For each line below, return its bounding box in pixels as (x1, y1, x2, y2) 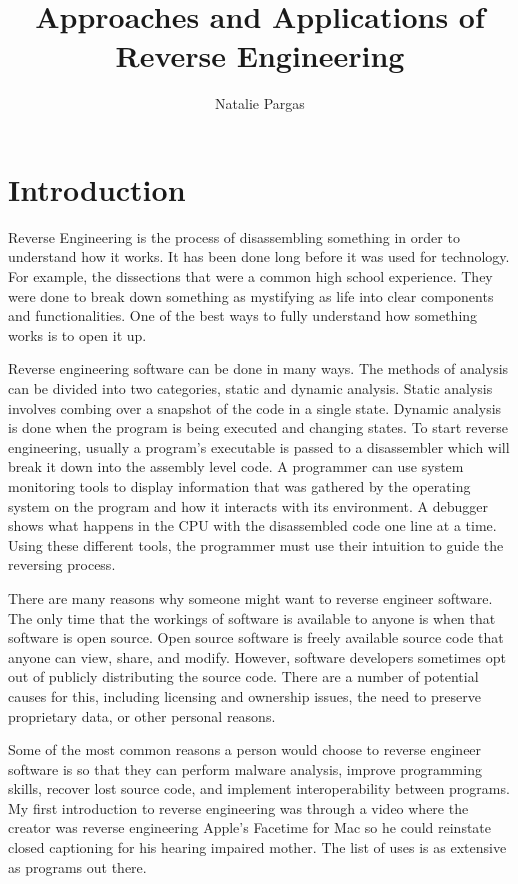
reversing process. (8, 554, 116, 575)
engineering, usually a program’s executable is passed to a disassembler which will (8, 436, 510, 457)
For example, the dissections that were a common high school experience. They (8, 266, 493, 287)
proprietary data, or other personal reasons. (8, 705, 276, 726)
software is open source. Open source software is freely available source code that (8, 627, 504, 648)
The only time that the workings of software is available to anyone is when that (8, 607, 496, 628)
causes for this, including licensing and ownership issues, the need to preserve (8, 685, 481, 706)
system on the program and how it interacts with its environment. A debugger (8, 495, 488, 516)
